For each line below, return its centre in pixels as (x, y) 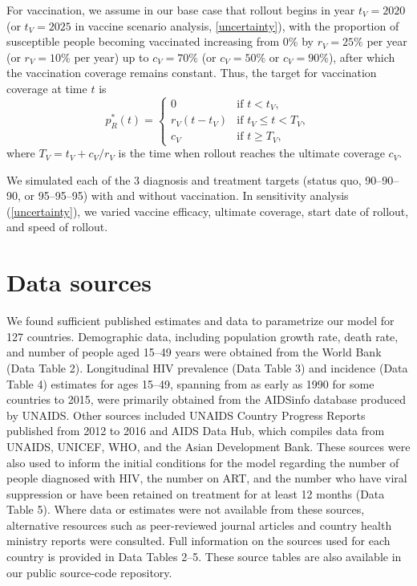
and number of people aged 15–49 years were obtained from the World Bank (194, 352)
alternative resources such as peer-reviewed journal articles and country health (199, 525)
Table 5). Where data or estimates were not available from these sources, (186, 509)
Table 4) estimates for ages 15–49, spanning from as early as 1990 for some (190, 383)
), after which (362, 57)
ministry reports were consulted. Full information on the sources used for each (198, 541)
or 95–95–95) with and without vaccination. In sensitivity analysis (186, 195)
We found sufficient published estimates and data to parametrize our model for (200, 321)
